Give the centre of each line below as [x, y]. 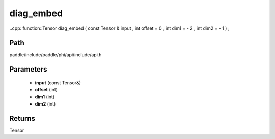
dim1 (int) [45, 97]
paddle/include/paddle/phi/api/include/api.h [56, 55]
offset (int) [46, 90]
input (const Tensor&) [58, 82]
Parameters [28, 69]
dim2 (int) [45, 104]
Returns [22, 118]
